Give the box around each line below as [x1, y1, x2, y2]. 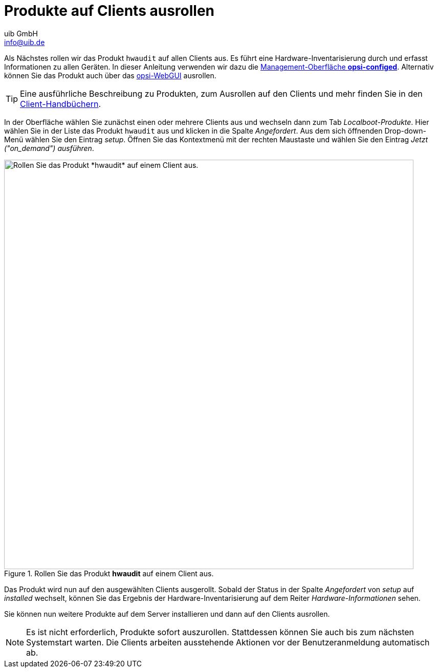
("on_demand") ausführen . [4, 143, 94, 153]
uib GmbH [4, 29, 38, 38]
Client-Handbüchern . [20, 98, 101, 109]
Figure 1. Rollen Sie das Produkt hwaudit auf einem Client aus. [4, 569, 214, 578]
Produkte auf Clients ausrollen [4, 2, 215, 19]
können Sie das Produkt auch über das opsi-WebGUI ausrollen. [4, 71, 216, 80]
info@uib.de [4, 37, 45, 47]
